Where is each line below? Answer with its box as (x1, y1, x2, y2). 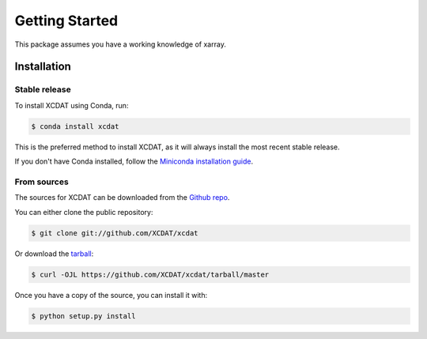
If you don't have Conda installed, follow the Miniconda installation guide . (14, 156, 253, 166)
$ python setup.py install (31, 311, 136, 320)
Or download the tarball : (14, 249, 94, 258)
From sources (14, 176, 69, 187)
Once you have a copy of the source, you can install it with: (14, 290, 208, 299)
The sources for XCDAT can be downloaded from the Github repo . (14, 193, 230, 202)
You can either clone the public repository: (14, 207, 153, 217)
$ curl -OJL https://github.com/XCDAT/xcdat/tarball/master (31, 269, 270, 279)
